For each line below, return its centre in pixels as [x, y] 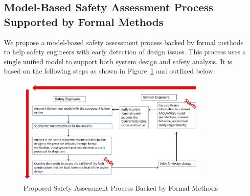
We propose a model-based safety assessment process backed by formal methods [124, 42]
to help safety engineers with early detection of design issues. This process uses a [125, 52]
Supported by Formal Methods [84, 21]
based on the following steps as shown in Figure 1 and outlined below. [110, 71]
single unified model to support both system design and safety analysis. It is [118, 61]
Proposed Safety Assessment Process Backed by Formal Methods [121, 187]
